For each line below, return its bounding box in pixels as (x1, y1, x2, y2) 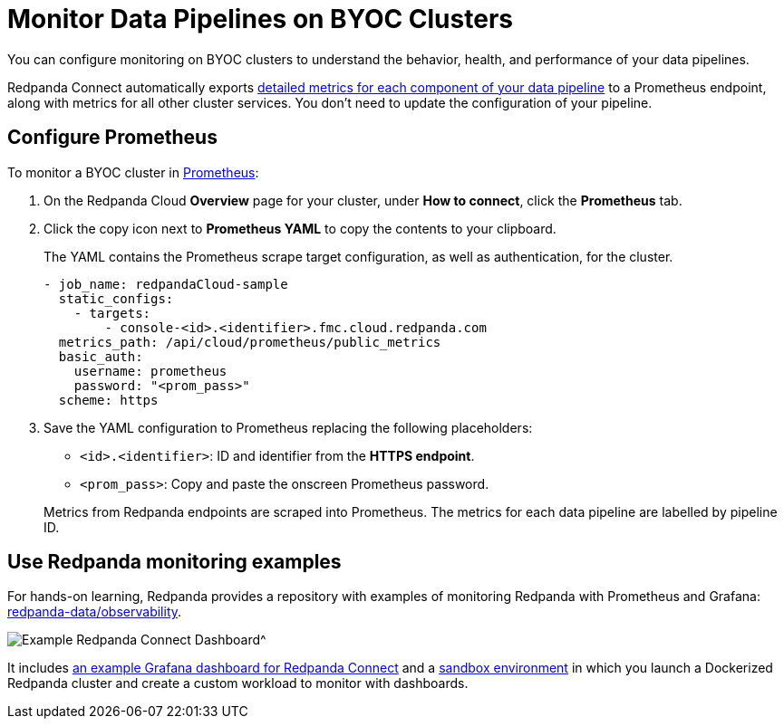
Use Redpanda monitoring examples (7, 550, 342, 574)
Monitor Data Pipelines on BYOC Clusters (7, 4, 513, 34)
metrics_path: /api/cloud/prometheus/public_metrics (58, 334, 441, 349)
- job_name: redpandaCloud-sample (44, 276, 288, 291)
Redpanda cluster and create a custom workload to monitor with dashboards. (7, 675, 469, 692)
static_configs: (58, 291, 174, 306)
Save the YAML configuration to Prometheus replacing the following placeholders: (44, 419, 533, 435)
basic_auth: (58, 349, 143, 364)
